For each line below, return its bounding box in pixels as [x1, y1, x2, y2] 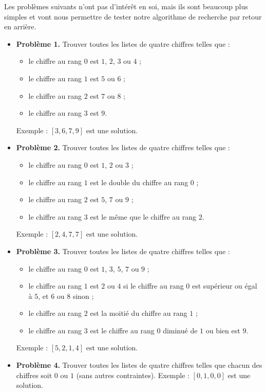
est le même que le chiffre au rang [90, 211, 197, 222]
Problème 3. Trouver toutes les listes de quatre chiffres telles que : [16, 245, 230, 256]
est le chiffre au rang [90, 325, 155, 335]
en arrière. [4, 21, 36, 32]
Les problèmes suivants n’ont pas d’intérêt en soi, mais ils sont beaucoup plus [4, 1, 248, 11]
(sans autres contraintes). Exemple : [76, 369, 189, 380]
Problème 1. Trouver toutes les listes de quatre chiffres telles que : [16, 38, 230, 49]
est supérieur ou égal [192, 280, 257, 291]
